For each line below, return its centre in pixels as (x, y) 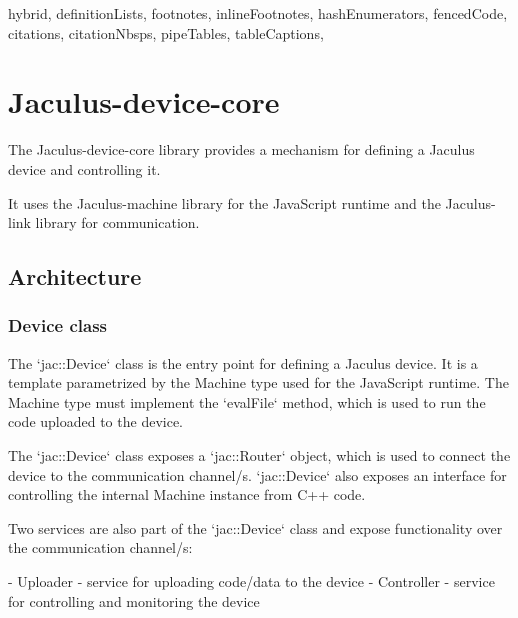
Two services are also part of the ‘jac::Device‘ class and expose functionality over (255, 527)
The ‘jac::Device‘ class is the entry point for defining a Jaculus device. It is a (243, 362)
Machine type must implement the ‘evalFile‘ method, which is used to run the (247, 401)
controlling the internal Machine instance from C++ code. (187, 494)
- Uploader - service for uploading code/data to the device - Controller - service (251, 581)
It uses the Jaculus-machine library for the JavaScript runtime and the (224, 202)
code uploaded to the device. (95, 421)
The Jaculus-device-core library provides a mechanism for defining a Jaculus (241, 149)
